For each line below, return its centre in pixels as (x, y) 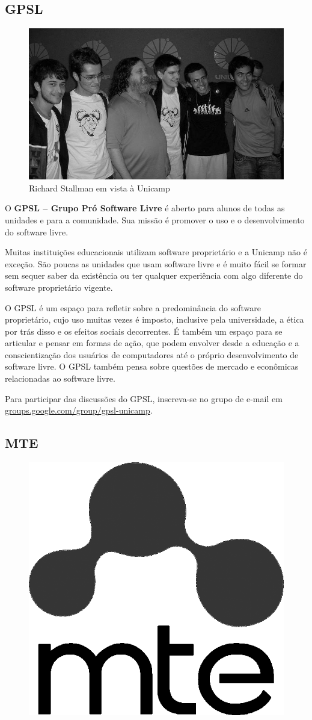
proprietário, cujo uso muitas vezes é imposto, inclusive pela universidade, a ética (154, 319)
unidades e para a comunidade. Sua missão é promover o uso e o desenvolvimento (155, 219)
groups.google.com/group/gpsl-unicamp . (79, 410)
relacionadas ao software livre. (60, 378)
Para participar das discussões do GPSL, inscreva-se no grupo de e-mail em (144, 398)
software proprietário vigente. (59, 287)
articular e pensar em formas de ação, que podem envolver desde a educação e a (152, 343)
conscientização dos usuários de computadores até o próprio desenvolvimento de (152, 354)
